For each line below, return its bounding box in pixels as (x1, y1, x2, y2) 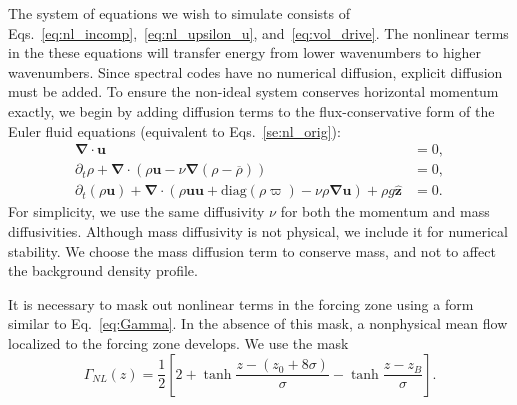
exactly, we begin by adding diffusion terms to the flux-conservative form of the (8, 100, 495, 121)
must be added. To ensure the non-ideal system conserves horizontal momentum (8, 81, 499, 102)
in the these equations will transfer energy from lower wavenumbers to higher (8, 42, 482, 63)
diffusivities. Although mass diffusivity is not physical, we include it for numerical (8, 221, 508, 242)
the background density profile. (8, 260, 198, 281)
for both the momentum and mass (280, 201, 490, 222)
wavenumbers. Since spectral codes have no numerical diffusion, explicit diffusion (8, 61, 503, 82)
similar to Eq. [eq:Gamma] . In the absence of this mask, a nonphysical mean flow (8, 313, 508, 334)
